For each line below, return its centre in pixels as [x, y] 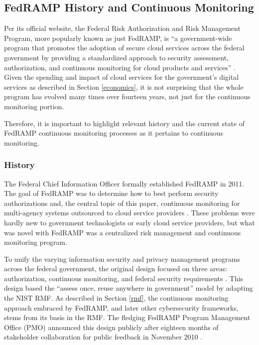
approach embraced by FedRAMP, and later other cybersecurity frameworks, [121, 307]
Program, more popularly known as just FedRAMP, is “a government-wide [118, 38]
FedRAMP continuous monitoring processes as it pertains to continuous [114, 133]
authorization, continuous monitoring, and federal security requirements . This [124, 278]
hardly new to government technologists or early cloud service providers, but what [129, 222]
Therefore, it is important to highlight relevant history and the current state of [125, 123]
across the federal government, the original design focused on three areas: [116, 268]
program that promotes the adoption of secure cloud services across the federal [124, 48]
